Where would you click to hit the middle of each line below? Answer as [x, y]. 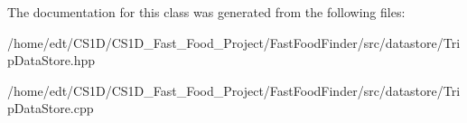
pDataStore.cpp [51, 108]
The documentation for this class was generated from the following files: [206, 12]
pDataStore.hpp [51, 60]
